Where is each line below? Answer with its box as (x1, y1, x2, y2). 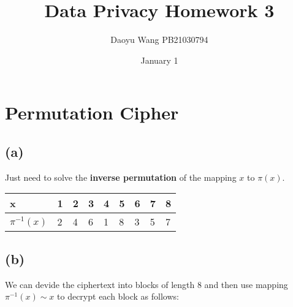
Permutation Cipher (5, 100, 179, 125)
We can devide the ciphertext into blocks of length (5, 278, 195, 290)
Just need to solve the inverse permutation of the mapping (5, 170, 237, 183)
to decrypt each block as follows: (57, 290, 179, 303)
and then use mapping (204, 278, 288, 290)
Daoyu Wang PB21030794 (110, 33, 208, 46)
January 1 (140, 53, 178, 66)
